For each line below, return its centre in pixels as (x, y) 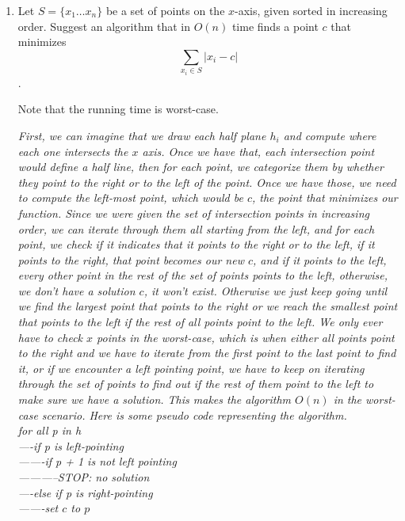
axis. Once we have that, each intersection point (258, 151)
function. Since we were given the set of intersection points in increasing (193, 213)
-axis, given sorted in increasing (311, 10)
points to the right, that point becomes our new (131, 259)
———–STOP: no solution (84, 477)
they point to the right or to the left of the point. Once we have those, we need (207, 182)
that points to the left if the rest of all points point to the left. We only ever (200, 322)
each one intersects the (73, 151)
